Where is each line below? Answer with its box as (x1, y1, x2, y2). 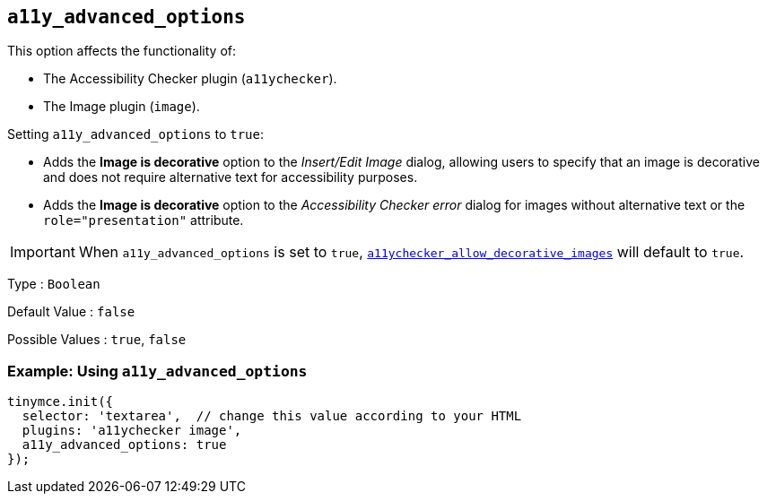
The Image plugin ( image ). (43, 99, 200, 115)
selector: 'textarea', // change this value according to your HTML (22, 409, 522, 424)
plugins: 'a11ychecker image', (22, 423, 242, 438)
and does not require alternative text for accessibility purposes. (43, 169, 418, 186)
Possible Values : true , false (7, 332, 187, 348)
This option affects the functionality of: (7, 43, 237, 59)
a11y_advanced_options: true (22, 437, 227, 453)
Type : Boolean (7, 276, 100, 292)
